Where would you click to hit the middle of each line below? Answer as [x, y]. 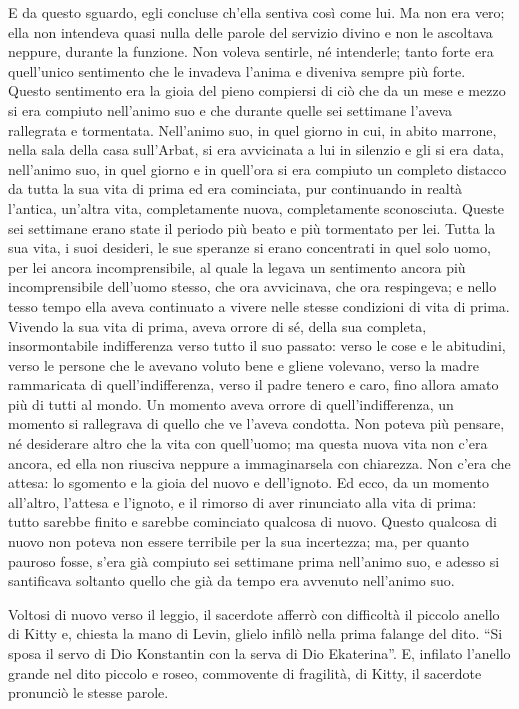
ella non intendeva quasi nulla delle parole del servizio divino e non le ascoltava [250, 31]
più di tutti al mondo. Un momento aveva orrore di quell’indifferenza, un [231, 403]
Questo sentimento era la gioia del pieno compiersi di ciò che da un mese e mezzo [257, 90]
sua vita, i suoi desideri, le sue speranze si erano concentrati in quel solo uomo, [249, 247]
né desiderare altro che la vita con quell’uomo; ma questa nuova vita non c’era [248, 443]
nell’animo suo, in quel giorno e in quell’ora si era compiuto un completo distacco [257, 168]
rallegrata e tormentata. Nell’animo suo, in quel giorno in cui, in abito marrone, [252, 129]
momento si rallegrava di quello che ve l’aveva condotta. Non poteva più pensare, [256, 423]
